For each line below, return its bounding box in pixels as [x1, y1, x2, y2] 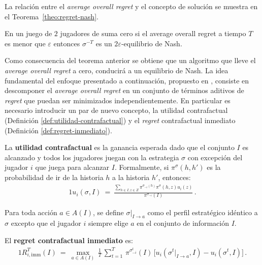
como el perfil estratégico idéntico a [147, 207, 258, 217]
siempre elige [88, 218, 128, 228]
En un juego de [5, 28, 52, 39]
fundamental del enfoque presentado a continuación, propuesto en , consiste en [5, 75, 249, 85]
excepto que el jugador [11, 218, 81, 228]
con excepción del [187, 152, 243, 162]
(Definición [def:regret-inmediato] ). [5, 125, 112, 135]
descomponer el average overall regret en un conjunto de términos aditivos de [5, 85, 244, 96]
